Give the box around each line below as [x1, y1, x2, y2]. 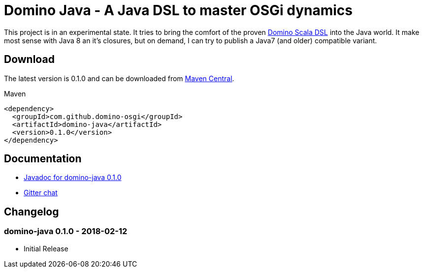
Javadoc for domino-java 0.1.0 [24, 173, 122, 182]
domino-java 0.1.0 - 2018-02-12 [4, 226, 128, 237]
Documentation [4, 152, 82, 165]
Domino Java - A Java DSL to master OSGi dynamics [4, 2, 353, 19]
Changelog [4, 205, 59, 218]
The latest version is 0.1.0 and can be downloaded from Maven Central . [4, 74, 234, 83]
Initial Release [24, 244, 68, 253]
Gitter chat [24, 188, 58, 197]
